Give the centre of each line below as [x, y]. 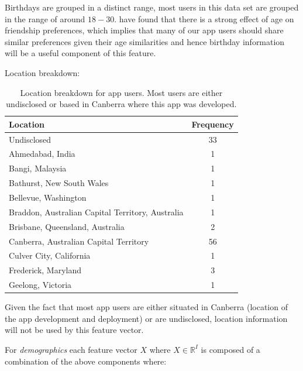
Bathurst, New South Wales [59, 183]
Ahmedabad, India [42, 154]
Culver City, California [50, 255]
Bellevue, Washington [48, 197]
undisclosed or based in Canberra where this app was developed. [121, 104]
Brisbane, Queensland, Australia [67, 226]
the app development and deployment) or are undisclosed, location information [146, 318]
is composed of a [230, 349]
